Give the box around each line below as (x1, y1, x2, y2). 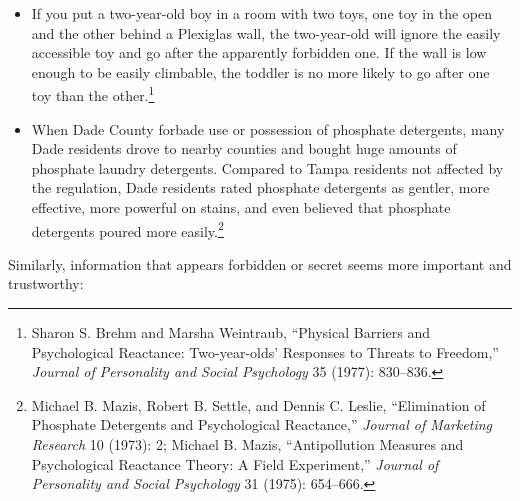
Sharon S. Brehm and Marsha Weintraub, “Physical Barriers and (31, 322, 430, 343)
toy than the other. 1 (31, 82, 155, 106)
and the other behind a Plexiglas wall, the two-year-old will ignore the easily (31, 22, 501, 43)
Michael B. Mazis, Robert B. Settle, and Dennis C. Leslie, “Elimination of (31, 394, 486, 415)
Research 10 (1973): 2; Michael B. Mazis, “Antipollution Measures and (31, 434, 464, 454)
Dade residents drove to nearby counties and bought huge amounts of (31, 138, 457, 159)
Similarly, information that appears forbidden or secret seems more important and (8, 253, 512, 274)
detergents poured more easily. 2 (31, 217, 224, 241)
